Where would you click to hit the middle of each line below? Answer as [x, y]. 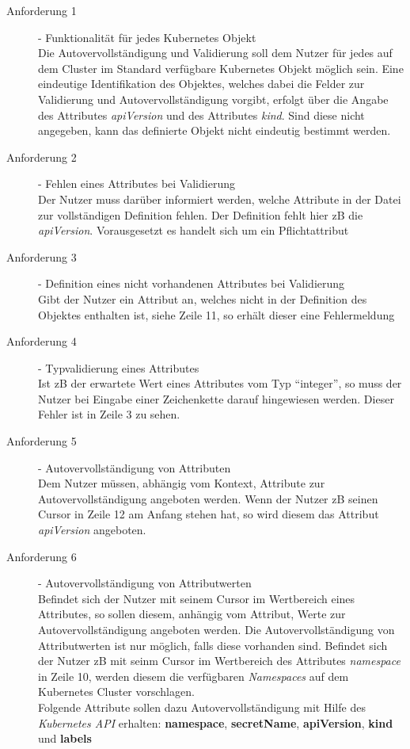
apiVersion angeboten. [92, 530]
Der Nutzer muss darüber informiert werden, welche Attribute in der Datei [220, 199]
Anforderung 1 [42, 10]
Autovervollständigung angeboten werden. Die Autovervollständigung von [216, 629]
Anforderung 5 [42, 441]
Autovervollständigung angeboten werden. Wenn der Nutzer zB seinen [208, 498]
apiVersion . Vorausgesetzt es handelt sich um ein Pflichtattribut [194, 230]
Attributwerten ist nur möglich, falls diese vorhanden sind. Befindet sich [213, 645]
